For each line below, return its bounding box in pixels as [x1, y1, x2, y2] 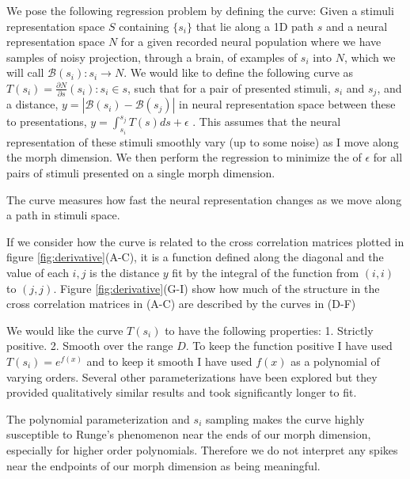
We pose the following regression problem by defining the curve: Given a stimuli [6, 2, 394, 18]
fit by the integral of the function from [172, 264, 359, 281]
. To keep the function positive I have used [185, 337, 393, 354]
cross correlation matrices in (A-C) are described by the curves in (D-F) [6, 295, 356, 312]
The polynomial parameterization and [6, 410, 190, 427]
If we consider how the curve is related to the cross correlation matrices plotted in [6, 233, 404, 249]
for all [373, 149, 403, 165]
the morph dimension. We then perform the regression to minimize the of [6, 149, 362, 165]
